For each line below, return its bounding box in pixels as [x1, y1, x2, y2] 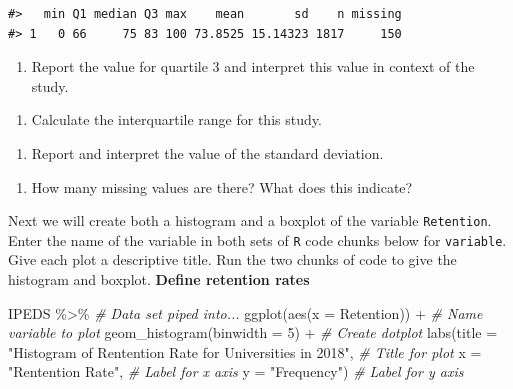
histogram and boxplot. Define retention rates [8, 269, 310, 290]
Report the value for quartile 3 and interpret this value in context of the [31, 56, 475, 77]
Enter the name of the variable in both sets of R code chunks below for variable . [8, 229, 507, 250]
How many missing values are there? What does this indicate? [31, 176, 413, 197]
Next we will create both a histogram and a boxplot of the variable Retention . [8, 210, 492, 231]
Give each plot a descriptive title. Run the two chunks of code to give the [8, 249, 457, 270]
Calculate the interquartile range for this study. [31, 109, 322, 130]
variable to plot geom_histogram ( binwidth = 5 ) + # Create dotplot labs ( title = [8, 322, 498, 343]
